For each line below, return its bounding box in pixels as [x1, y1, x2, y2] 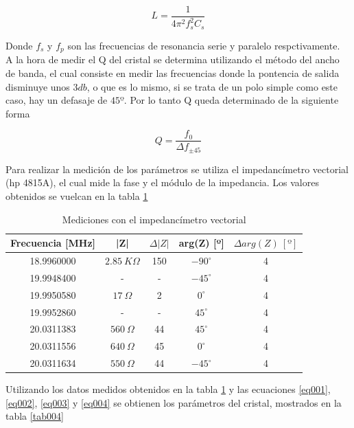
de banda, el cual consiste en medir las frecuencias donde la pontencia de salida [5, 65, 340, 80]
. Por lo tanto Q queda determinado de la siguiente [123, 93, 339, 107]
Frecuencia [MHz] [10, 236, 96, 250]
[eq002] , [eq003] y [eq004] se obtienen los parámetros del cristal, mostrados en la [5, 395, 342, 409]
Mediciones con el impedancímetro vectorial [62, 212, 246, 226]
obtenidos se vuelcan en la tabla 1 [5, 188, 148, 203]
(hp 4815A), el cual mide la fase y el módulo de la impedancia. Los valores [5, 175, 319, 190]
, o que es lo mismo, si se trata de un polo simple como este [86, 79, 338, 93]
